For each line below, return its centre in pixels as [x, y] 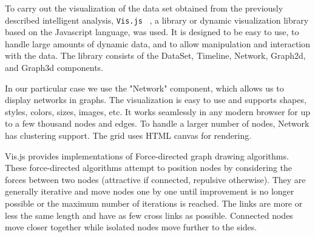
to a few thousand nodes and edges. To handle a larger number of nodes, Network [157, 123]
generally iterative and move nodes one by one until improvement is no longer [150, 191]
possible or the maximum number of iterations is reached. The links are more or [154, 203]
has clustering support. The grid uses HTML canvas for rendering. [128, 135]
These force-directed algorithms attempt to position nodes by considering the [149, 168]
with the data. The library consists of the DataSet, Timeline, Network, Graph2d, [155, 55]
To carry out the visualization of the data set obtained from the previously [144, 8]
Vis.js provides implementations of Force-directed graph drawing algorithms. [147, 155]
